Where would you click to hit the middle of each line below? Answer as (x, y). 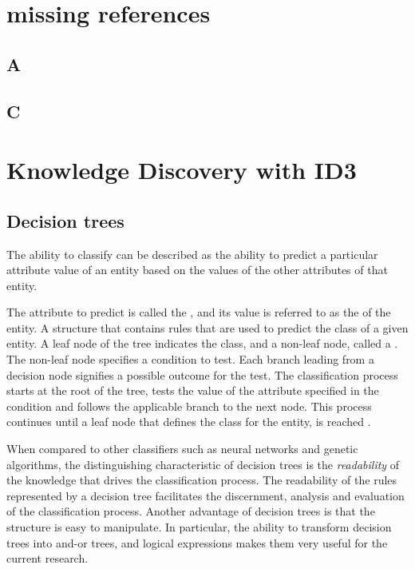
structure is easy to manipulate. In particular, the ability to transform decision (199, 527)
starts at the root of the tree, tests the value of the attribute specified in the (193, 390)
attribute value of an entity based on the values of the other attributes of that (197, 270)
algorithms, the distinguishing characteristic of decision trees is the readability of (203, 464)
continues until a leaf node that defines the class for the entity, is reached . (189, 422)
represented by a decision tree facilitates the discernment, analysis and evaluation (206, 495)
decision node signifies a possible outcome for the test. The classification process (202, 374)
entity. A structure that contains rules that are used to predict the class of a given (207, 327)
